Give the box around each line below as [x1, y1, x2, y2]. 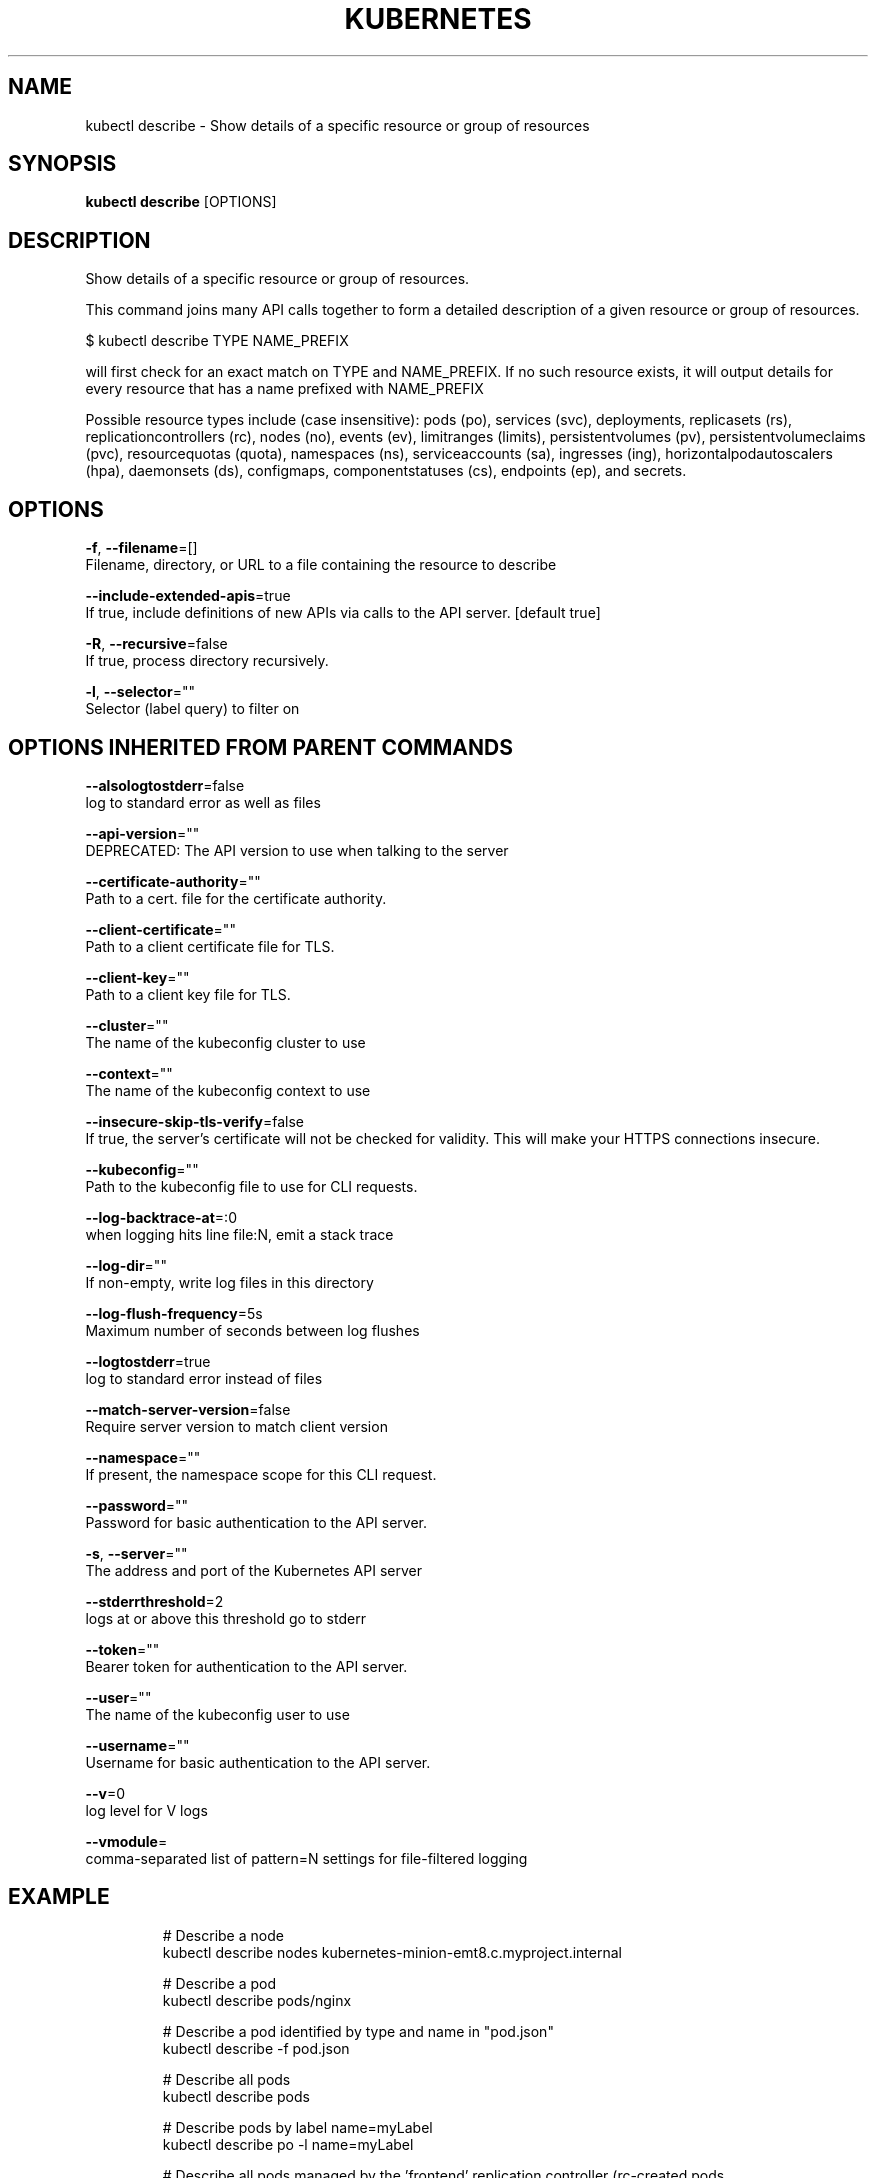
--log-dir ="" [85, 1256, 167, 1274]
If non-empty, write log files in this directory [85, 1273, 374, 1291]
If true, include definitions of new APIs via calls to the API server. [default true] [85, 604, 601, 622]
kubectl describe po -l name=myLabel [162, 2135, 414, 2153]
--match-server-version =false [85, 1400, 291, 1418]
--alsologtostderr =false [85, 776, 245, 794]
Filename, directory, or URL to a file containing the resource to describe [85, 556, 557, 574]
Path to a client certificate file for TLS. [85, 937, 335, 955]
